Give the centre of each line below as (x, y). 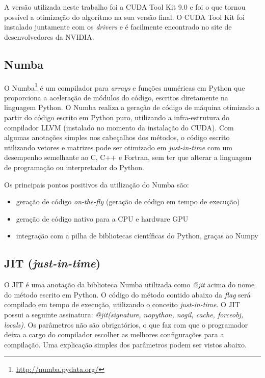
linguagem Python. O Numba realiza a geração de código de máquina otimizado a (132, 107)
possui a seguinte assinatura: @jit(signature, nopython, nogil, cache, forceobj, (124, 314)
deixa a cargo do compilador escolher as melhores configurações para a (114, 334)
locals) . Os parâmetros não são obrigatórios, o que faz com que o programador (126, 324)
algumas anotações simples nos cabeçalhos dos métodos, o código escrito (117, 137)
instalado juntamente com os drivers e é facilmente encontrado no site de (118, 27)
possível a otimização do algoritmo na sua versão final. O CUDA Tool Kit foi (124, 17)
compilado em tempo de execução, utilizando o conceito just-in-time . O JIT (122, 304)
